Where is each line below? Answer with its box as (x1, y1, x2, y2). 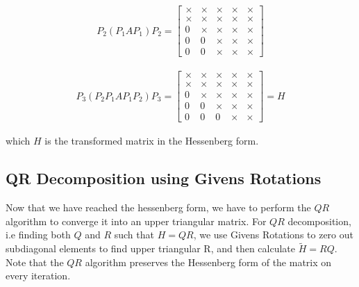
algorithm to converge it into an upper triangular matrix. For (6, 213, 267, 228)
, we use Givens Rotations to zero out (193, 227, 353, 242)
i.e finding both (6, 227, 71, 242)
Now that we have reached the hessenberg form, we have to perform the (6, 200, 311, 215)
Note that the (6, 254, 64, 269)
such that (114, 227, 154, 242)
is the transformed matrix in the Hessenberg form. (44, 133, 259, 148)
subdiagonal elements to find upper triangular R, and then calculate (6, 241, 296, 256)
